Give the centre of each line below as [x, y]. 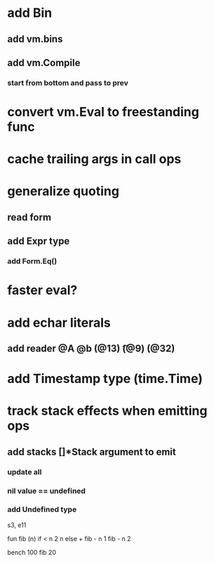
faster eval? [42, 291]
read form [29, 217]
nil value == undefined [47, 491]
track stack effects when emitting [107, 411]
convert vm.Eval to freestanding [103, 112]
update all [25, 472]
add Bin [30, 13]
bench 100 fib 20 [32, 552]
